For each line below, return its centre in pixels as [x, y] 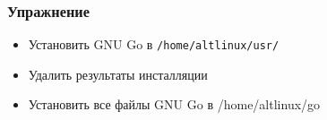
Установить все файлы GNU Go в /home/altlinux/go [174, 104]
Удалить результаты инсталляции [118, 74]
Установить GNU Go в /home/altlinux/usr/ [154, 44]
